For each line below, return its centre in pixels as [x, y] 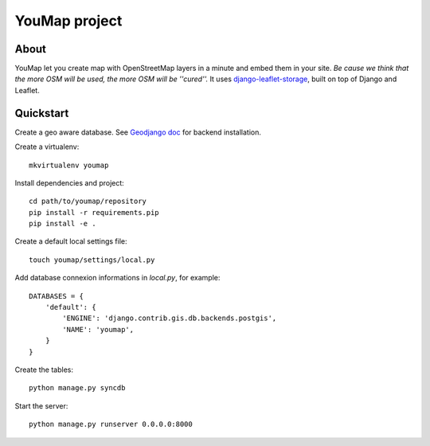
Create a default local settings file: [71, 241]
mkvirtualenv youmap [69, 165]
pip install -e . [63, 224]
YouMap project [68, 21]
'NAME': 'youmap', [98, 329]
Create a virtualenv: [47, 147]
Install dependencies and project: [70, 182]
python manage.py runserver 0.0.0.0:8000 [111, 424]
